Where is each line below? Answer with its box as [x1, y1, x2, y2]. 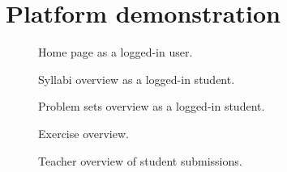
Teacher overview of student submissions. [38, 152, 242, 169]
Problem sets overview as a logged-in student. [38, 98, 265, 115]
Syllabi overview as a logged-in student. [38, 70, 235, 87]
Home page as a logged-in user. [38, 44, 193, 61]
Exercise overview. [38, 124, 129, 141]
